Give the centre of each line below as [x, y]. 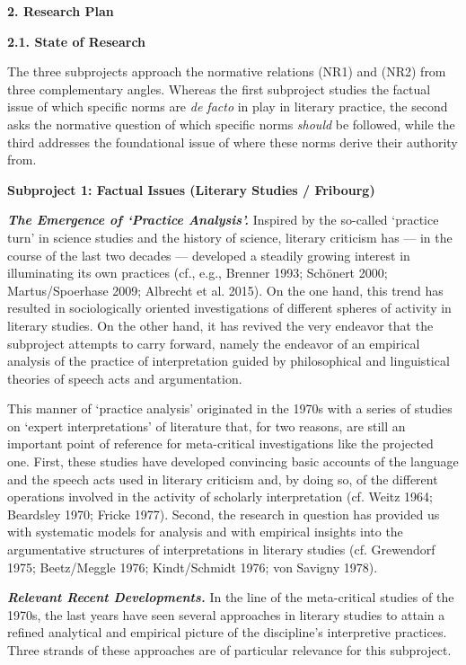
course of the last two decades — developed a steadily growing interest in [209, 255]
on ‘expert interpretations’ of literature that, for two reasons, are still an [207, 426]
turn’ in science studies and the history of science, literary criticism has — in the [230, 237]
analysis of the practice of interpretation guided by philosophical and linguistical [229, 361]
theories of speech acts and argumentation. [125, 378]
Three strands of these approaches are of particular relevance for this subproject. [229, 650]
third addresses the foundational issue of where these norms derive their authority [233, 142]
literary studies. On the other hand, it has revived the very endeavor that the [220, 325]
